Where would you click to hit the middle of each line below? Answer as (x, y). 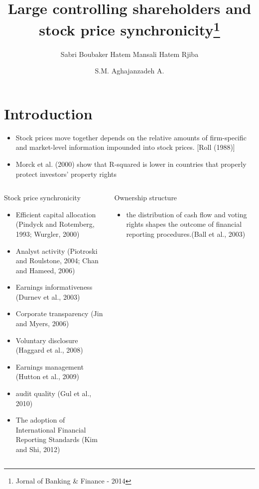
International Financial (51, 429)
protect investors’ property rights (66, 174)
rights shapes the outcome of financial (184, 224)
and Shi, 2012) (38, 449)
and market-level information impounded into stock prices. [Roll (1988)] (125, 147)
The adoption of (40, 420)
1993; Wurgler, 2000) (48, 234)
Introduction (48, 113)
